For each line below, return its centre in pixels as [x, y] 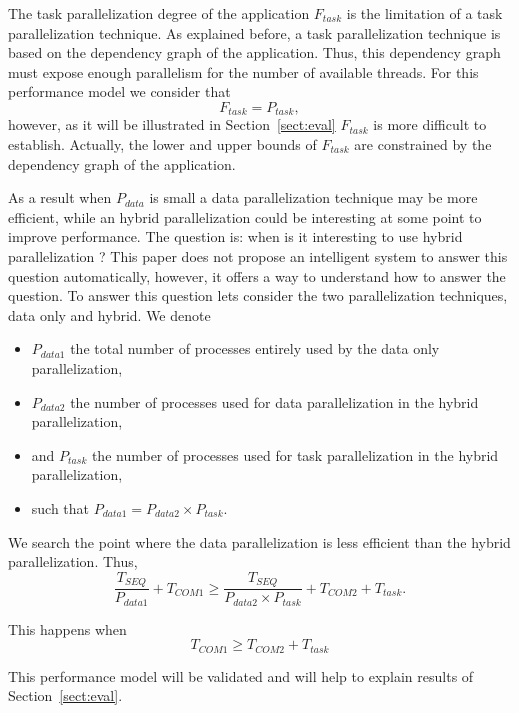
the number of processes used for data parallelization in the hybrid [274, 401]
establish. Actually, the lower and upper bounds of [162, 144]
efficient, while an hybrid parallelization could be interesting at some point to [245, 216]
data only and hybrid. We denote [109, 314]
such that [60, 507]
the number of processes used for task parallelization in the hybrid [295, 454]
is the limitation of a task [424, 13]
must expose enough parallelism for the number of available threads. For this [243, 71]
